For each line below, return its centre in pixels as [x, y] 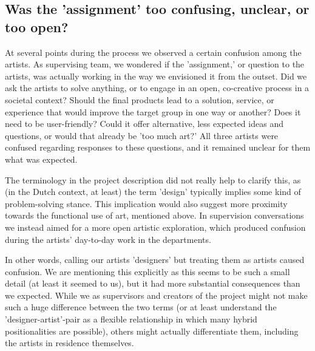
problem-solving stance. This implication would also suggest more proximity [146, 203]
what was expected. [41, 159]
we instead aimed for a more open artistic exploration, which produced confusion [155, 227]
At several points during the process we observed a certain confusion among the [153, 52]
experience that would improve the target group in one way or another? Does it [153, 111]
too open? [37, 26]
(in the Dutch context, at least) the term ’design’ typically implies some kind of [153, 192]
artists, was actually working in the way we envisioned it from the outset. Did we [156, 76]
